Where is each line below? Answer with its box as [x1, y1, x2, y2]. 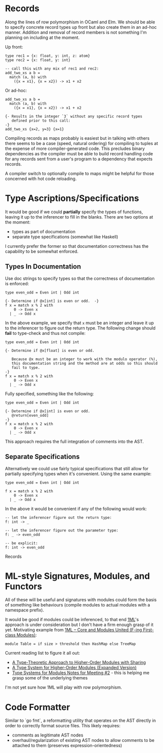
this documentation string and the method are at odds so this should [11, 361, 158, 366]
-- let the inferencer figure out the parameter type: [5, 528, 119, 533]
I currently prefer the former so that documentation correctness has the [5, 243, 149, 249]
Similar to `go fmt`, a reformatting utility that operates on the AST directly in [5, 717, 156, 723]
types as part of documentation [12, 228, 75, 234]
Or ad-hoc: [5, 87, 27, 93]
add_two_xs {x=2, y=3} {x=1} [5, 127, 64, 131]
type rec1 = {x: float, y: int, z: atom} [5, 53, 91, 58]
